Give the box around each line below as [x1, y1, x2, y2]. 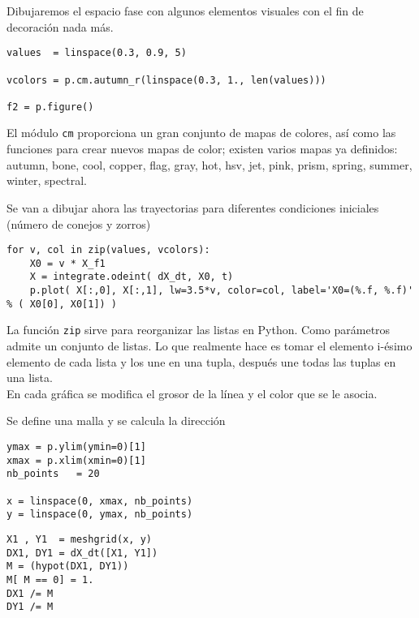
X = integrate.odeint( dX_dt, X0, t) [29, 271, 234, 283]
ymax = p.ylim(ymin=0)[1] [6, 441, 146, 453]
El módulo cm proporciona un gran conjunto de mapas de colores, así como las [6, 124, 396, 141]
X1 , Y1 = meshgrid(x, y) [6, 533, 152, 545]
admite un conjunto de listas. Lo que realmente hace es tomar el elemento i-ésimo [6, 337, 413, 354]
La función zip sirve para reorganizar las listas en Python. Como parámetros [6, 321, 391, 338]
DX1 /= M [6, 587, 54, 599]
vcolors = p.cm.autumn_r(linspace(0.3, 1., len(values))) [6, 74, 326, 86]
